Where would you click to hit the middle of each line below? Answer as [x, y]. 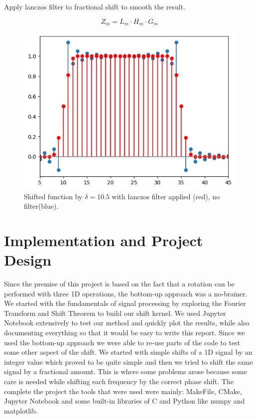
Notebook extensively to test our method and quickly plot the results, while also [127, 323]
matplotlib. [21, 410]
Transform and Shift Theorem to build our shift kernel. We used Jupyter [115, 313]
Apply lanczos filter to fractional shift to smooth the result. [95, 6]
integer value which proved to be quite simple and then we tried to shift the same [128, 361]
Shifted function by [53, 196]
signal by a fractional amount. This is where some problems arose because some [126, 371]
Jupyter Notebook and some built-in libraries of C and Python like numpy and [125, 401]
